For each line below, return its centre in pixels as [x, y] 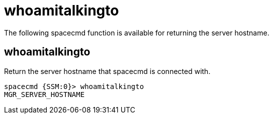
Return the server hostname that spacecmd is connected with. [107, 71]
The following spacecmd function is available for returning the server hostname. [137, 32]
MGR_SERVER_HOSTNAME [44, 94]
